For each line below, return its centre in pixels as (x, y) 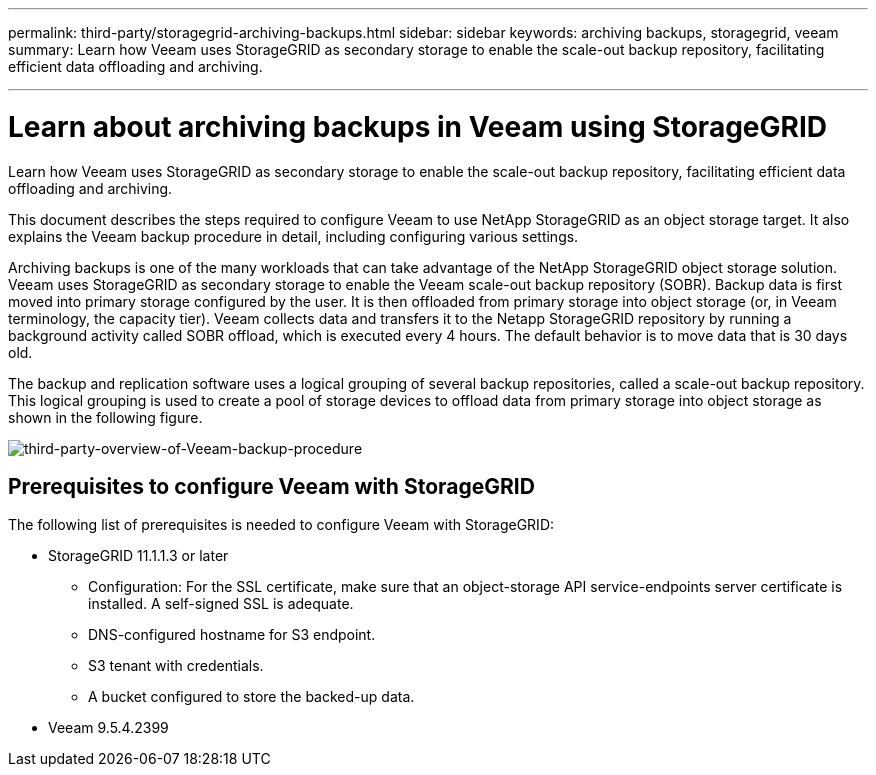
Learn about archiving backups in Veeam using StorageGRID (417, 126)
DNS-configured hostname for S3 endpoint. (232, 635)
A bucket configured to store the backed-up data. (251, 697)
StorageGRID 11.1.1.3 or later (138, 556)
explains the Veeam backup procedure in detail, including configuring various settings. (293, 236)
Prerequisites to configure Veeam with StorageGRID (271, 486)
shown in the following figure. (105, 417)
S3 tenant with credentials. (176, 666)
